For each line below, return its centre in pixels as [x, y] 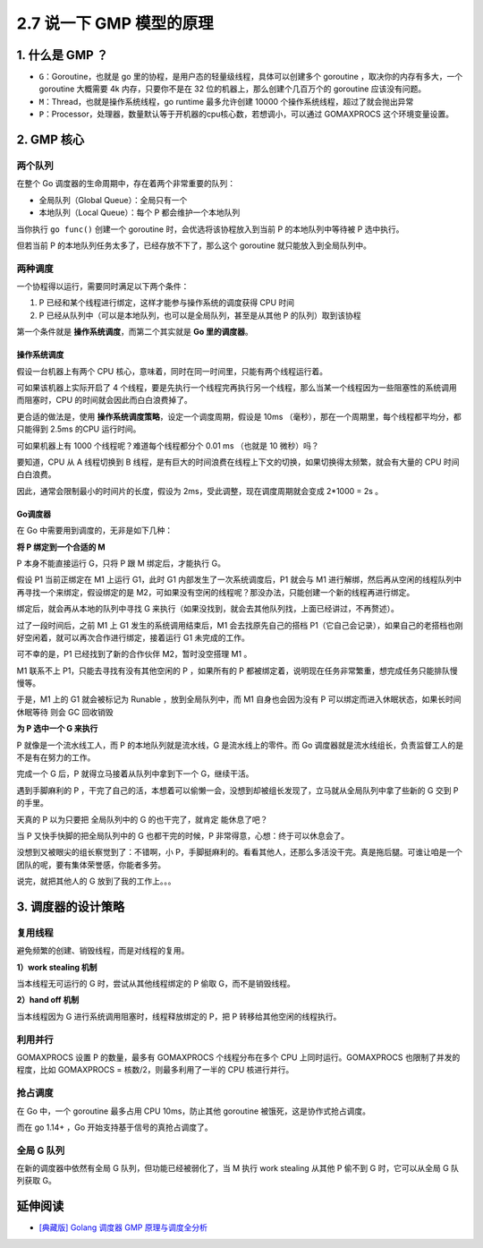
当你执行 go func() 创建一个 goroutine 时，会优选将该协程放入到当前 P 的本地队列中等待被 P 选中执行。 [210, 229]
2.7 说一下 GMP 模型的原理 [115, 23]
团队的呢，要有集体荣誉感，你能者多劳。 [91, 865]
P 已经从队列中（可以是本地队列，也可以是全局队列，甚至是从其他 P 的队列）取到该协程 [200, 315]
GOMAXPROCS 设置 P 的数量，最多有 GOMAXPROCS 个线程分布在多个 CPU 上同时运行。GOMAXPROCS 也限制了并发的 [238, 1057]
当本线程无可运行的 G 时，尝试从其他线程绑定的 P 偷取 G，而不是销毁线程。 [156, 984]
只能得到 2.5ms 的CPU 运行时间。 [79, 429]
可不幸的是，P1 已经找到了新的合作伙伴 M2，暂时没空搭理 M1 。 [134, 654]
